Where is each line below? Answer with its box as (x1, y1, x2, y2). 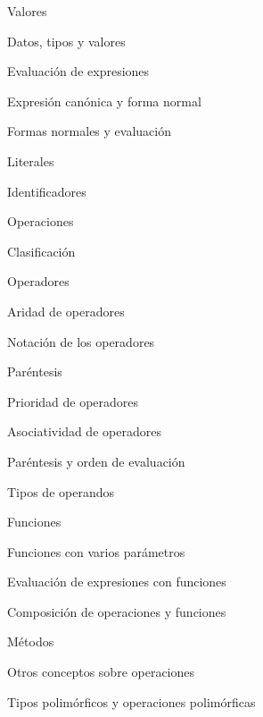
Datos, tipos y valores (7, 31, 126, 50)
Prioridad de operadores (7, 392, 139, 410)
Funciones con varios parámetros (7, 542, 185, 561)
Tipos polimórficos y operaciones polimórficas (7, 692, 256, 711)
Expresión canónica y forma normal (7, 91, 201, 110)
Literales (7, 151, 54, 170)
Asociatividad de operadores (7, 422, 161, 441)
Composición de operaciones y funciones (7, 602, 226, 620)
